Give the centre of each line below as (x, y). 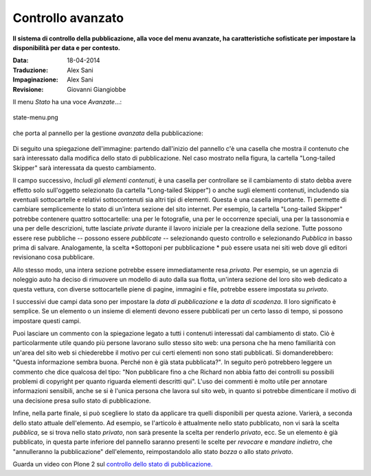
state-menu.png (35, 117)
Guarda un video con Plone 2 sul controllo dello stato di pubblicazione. (113, 464)
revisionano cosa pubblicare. (54, 257)
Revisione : (28, 89)
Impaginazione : (35, 80)
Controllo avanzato (68, 18)
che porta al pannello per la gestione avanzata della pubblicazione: (108, 133)
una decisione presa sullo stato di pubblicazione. (82, 401)
